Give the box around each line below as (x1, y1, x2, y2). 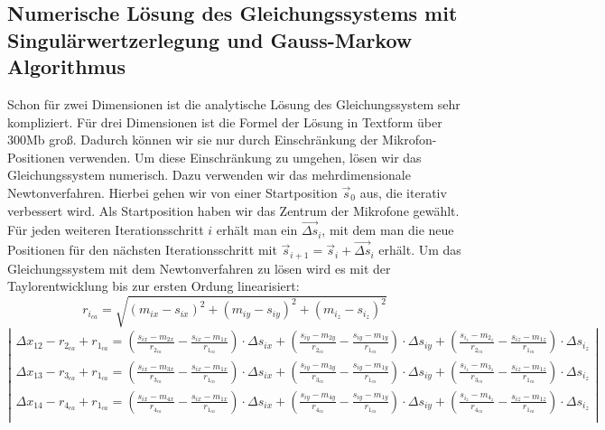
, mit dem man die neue (321, 220, 454, 239)
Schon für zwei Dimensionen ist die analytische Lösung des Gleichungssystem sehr (7, 94, 461, 113)
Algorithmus (7, 52, 126, 80)
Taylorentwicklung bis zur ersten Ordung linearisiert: (7, 276, 300, 295)
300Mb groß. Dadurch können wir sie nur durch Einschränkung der (7, 130, 378, 149)
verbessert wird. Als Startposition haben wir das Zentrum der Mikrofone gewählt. (7, 201, 460, 220)
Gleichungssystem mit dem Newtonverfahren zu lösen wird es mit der (7, 258, 391, 277)
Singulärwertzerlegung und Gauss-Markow (7, 25, 413, 53)
